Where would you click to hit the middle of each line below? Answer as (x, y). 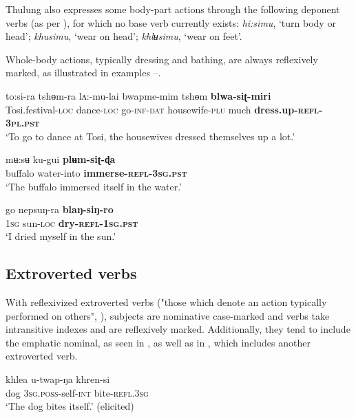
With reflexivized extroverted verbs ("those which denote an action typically (166, 302)
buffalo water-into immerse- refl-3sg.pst (96, 172)
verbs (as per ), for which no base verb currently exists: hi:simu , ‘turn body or (171, 22)
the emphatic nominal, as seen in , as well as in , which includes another (158, 342)
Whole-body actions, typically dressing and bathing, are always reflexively (162, 59)
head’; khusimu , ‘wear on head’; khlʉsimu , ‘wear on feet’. (124, 36)
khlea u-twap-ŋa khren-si (58, 379)
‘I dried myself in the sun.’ (61, 236)
